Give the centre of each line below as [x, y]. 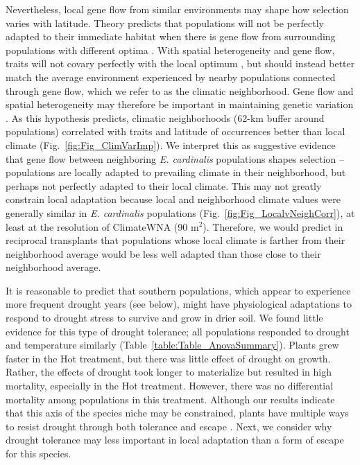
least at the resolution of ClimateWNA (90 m [102, 226]
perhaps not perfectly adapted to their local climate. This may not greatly [164, 185]
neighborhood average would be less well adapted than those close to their [163, 253]
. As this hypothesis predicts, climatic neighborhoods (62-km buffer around [165, 117]
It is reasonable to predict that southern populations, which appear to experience [178, 290]
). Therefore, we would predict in [273, 226]
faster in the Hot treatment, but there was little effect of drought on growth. [168, 358]
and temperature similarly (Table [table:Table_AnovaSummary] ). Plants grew [172, 345]
